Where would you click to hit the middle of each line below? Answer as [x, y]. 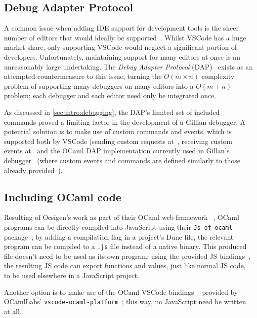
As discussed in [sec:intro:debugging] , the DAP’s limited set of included [112, 112]
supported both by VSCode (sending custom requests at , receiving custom [118, 141]
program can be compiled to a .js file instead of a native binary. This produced [125, 246]
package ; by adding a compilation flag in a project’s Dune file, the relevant [119, 236]
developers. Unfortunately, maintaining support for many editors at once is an [122, 56]
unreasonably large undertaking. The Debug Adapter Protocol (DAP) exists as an [128, 66]
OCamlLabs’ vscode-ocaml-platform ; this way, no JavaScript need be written [125, 301]
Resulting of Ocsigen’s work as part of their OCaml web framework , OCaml [122, 217]
